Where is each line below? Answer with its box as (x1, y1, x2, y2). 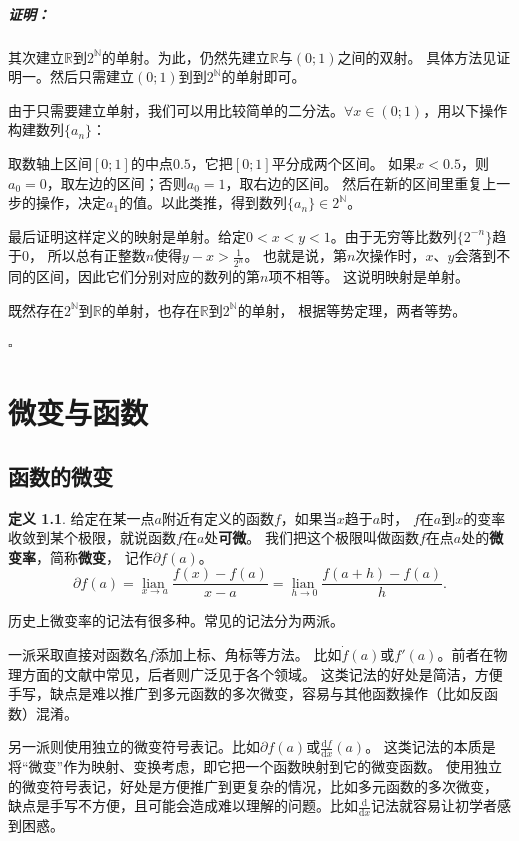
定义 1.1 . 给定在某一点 (8, 507, 155, 528)
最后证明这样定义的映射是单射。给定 (8, 225, 246, 246)
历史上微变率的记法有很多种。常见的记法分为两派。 (8, 610, 344, 631)
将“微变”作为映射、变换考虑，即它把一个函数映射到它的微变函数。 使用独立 (8, 756, 502, 777)
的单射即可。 (221, 66, 306, 87)
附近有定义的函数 (161, 507, 274, 528)
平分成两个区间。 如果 (271, 152, 417, 173)
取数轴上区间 (8, 152, 92, 173)
